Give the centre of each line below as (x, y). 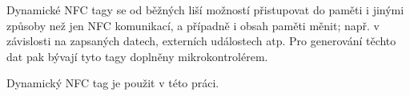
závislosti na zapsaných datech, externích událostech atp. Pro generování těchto (201, 41)
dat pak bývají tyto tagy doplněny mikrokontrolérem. (137, 56)
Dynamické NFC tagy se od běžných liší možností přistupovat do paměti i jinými (205, 10)
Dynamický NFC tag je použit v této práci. (113, 83)
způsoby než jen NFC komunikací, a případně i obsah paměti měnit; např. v (193, 25)
